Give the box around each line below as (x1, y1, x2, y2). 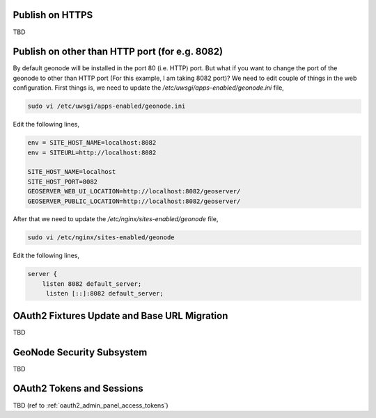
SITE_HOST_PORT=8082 (27, 177, 97, 186)
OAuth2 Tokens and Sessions (13, 383, 144, 394)
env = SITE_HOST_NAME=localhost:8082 (27, 139, 157, 147)
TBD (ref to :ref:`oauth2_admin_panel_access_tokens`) (13, 401, 169, 410)
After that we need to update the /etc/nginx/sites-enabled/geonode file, (13, 215, 219, 223)
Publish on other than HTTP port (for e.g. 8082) (13, 46, 223, 58)
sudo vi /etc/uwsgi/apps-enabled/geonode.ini (27, 102, 186, 111)
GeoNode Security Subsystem (13, 346, 148, 358)
